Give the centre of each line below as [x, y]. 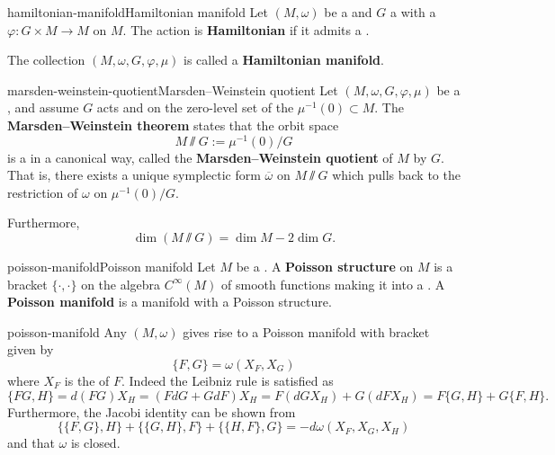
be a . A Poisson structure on [325, 267]
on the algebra [121, 284]
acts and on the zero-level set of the [195, 107]
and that [31, 443]
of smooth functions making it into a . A [333, 284]
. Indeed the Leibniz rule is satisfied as [227, 380]
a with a [413, 12]
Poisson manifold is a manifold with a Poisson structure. [170, 302]
